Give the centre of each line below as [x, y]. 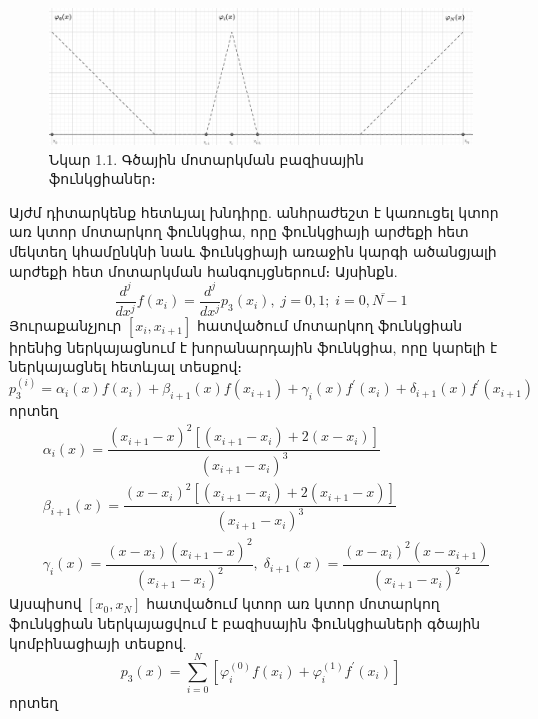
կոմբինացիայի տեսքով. [98, 642]
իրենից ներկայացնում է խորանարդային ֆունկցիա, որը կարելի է [253, 346]
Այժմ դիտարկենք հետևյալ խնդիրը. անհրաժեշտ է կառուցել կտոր [254, 211]
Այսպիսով [45, 603]
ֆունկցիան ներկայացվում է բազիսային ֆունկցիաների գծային [245, 622]
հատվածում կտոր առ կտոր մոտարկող [293, 603]
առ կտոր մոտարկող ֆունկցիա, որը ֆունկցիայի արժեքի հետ [239, 231]
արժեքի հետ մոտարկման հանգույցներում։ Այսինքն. [203, 270]
